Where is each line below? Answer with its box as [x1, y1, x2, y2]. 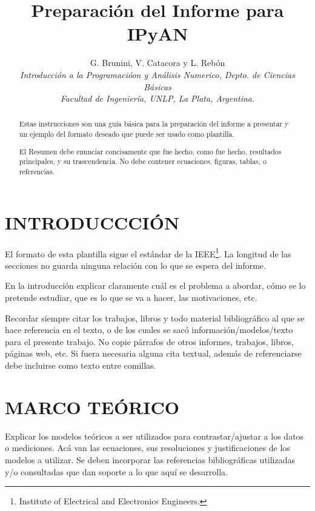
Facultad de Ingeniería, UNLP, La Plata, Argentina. [60, 92, 255, 105]
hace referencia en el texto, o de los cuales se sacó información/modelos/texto [5, 323, 293, 336]
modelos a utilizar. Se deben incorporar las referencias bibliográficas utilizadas [5, 453, 296, 466]
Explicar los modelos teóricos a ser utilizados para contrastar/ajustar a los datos [5, 429, 304, 442]
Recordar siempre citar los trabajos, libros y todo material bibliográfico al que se [5, 311, 305, 324]
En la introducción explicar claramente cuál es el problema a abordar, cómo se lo [5, 279, 306, 292]
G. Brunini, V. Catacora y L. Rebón [90, 56, 225, 69]
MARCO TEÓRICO [5, 394, 179, 419]
